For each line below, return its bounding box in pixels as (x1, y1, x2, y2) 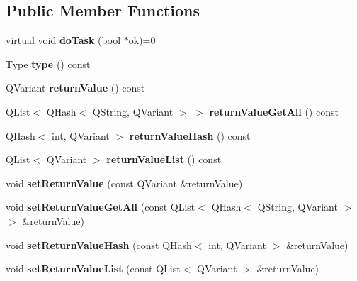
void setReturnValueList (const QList (6, 261, 181, 276)
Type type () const (6, 56, 91, 71)
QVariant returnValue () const (6, 80, 145, 95)
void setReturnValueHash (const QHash (6, 237, 192, 252)
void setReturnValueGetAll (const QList (6, 199, 195, 214)
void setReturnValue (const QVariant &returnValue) (6, 175, 243, 190)
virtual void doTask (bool (6, 33, 121, 48)
